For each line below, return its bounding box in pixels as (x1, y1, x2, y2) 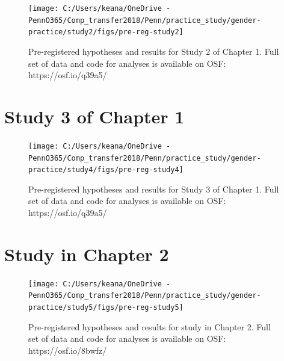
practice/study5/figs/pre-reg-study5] (28, 303, 184, 312)
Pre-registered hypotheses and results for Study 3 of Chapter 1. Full (28, 182, 279, 195)
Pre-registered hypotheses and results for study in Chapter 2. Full (28, 320, 271, 333)
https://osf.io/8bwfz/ (28, 344, 107, 356)
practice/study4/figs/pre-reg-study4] (28, 165, 184, 174)
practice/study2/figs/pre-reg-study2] (28, 28, 184, 37)
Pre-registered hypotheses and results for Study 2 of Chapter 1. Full (28, 45, 279, 57)
